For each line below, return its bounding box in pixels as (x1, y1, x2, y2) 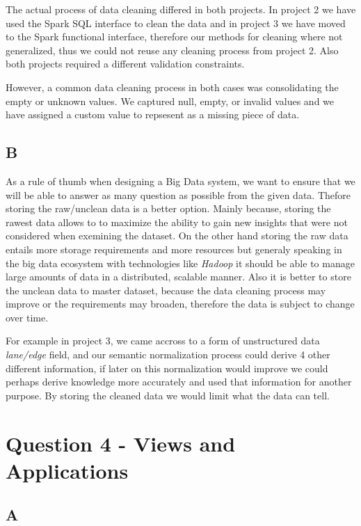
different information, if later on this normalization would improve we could (6, 360, 328, 375)
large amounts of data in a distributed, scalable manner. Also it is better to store (6, 269, 351, 284)
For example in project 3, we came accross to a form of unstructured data (6, 333, 320, 348)
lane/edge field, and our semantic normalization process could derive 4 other (6, 347, 330, 362)
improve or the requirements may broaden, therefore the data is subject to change (6, 296, 355, 311)
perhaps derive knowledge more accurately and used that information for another (6, 374, 352, 389)
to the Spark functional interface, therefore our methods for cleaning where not (6, 29, 343, 44)
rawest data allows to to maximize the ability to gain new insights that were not (6, 214, 348, 229)
